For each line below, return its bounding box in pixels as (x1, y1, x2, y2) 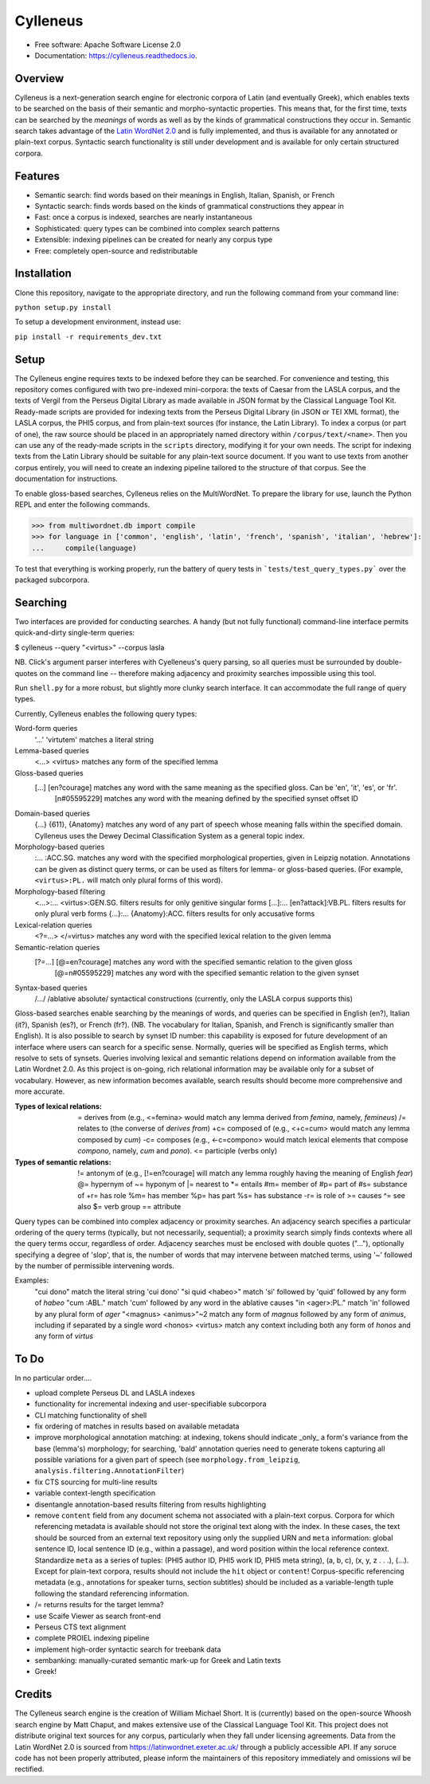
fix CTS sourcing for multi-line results (34, 1477, 158, 1487)
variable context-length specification (34, 1488, 155, 1498)
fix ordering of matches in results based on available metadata (34, 1421, 240, 1431)
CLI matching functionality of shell (34, 1410, 147, 1420)
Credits (14, 1688, 53, 1701)
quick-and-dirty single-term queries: (14, 628, 135, 638)
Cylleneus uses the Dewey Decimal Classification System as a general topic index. (34, 831, 306, 840)
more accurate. (14, 1087, 65, 1096)
